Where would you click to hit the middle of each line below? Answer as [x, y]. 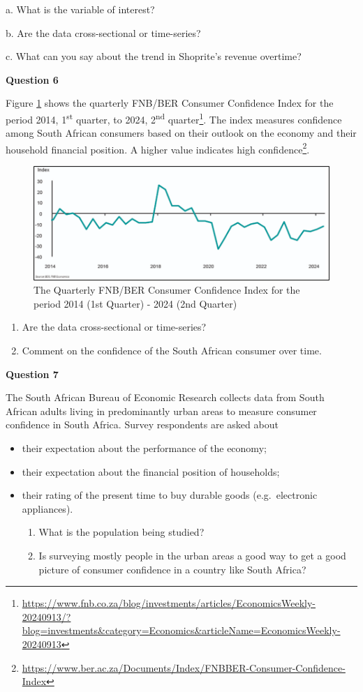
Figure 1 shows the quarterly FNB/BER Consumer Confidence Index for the [170, 103]
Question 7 [32, 374]
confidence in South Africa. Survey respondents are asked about [142, 424]
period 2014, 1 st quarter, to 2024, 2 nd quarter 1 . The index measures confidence [174, 118]
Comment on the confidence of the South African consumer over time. [172, 351]
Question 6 [32, 79]
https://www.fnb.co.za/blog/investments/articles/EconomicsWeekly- [169, 603]
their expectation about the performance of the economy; [144, 448]
